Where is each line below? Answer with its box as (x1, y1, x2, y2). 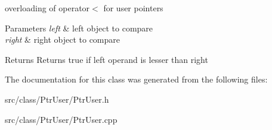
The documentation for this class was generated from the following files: (5, 73, 268, 85)
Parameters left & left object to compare (5, 21, 153, 34)
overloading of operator (5, 2, 90, 14)
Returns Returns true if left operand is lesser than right (5, 53, 208, 65)
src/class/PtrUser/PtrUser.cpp (5, 113, 118, 125)
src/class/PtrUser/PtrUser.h (5, 93, 109, 105)
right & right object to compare (5, 33, 120, 46)
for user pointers (103, 2, 163, 14)
